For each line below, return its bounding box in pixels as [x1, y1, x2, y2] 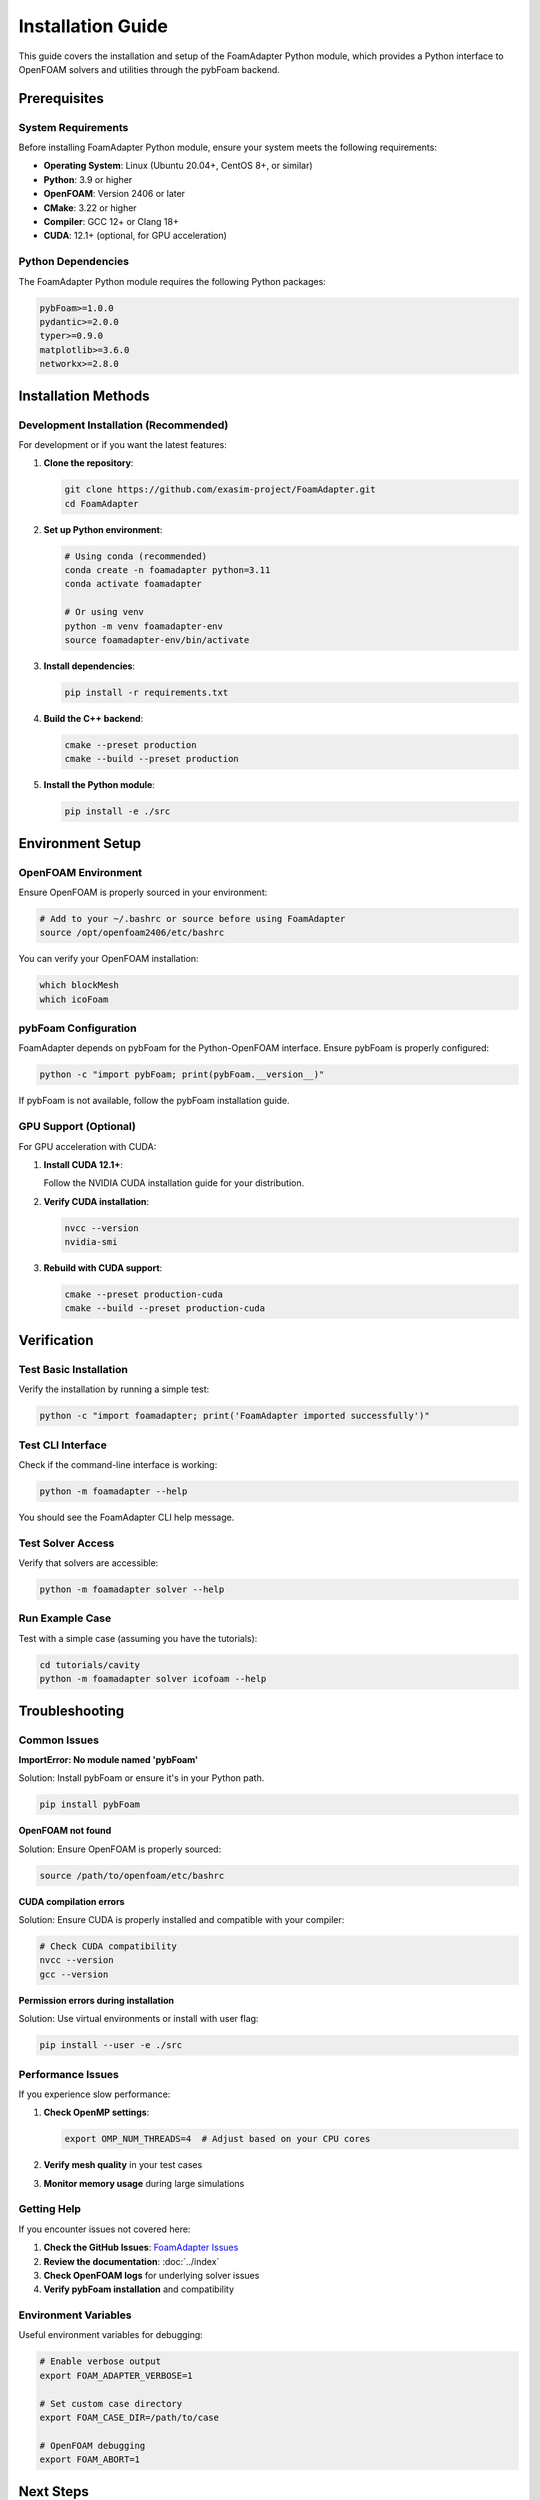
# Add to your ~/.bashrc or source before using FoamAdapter [39, 913, 346, 924]
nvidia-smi [64, 1236, 118, 1248]
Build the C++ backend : [43, 712, 144, 724]
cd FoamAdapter [64, 498, 139, 509]
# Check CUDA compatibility [39, 1941, 177, 1952]
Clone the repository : [43, 457, 134, 469]
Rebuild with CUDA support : [43, 1262, 163, 1274]
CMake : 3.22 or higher [43, 201, 137, 214]
